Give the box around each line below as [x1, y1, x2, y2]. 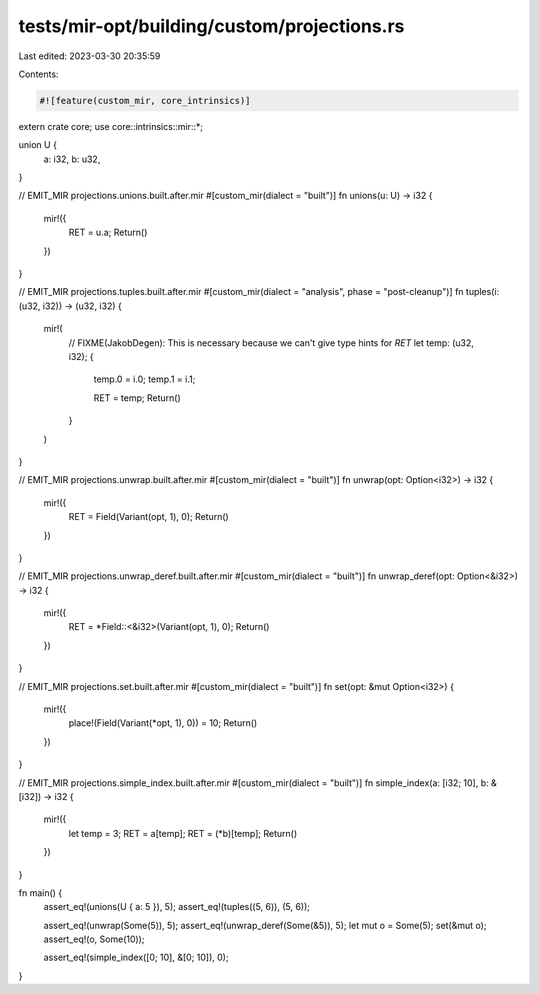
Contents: [18, 68, 59, 80]
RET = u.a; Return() [68, 226, 148, 239]
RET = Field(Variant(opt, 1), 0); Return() [68, 511, 229, 523]
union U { [18, 139, 57, 151]
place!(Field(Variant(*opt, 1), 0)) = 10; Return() [68, 717, 258, 729]
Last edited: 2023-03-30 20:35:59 [18, 50, 161, 62]
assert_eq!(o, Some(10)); [43, 933, 145, 945]
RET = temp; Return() [93, 391, 182, 404]
